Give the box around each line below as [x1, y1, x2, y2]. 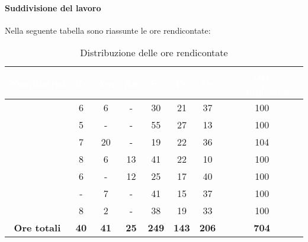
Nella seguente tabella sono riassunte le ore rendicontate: [5, 24, 211, 36]
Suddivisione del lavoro [5, 1, 101, 14]
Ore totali [14, 221, 61, 235]
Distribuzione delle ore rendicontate [80, 46, 228, 60]
